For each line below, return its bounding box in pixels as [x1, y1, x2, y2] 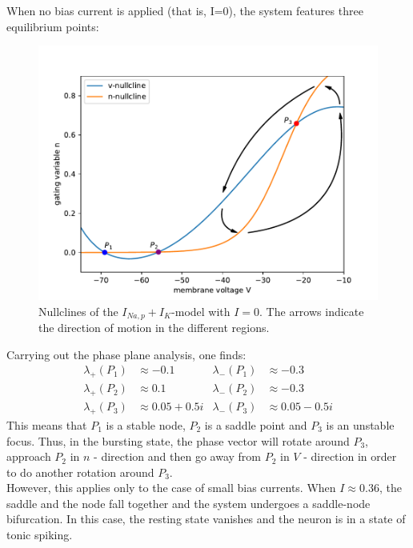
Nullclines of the [38, 302, 118, 319]
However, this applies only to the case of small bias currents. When [6, 479, 336, 496]
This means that [6, 416, 87, 433]
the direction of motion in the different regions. [38, 319, 270, 336]
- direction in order [303, 448, 397, 465]
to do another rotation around [6, 463, 154, 480]
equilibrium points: [6, 18, 99, 34]
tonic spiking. [6, 526, 73, 543]
